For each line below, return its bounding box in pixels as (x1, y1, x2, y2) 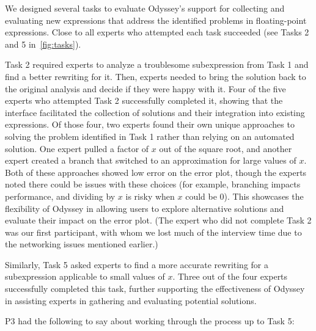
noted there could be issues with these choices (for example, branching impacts (5, 178, 301, 191)
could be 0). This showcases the (185, 189, 304, 202)
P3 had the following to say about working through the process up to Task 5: (5, 315, 295, 327)
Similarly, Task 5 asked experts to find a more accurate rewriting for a (5, 258, 269, 271)
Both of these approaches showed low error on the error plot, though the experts (5, 166, 307, 178)
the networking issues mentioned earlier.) (5, 238, 158, 250)
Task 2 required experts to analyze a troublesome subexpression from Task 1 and (5, 58, 309, 71)
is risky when (125, 189, 175, 202)
